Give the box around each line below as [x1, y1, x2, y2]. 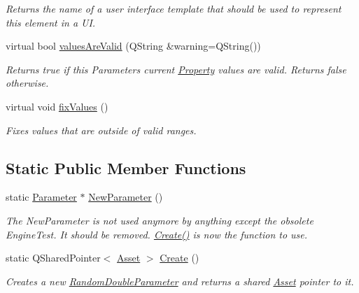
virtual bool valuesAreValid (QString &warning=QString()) [6, 38, 261, 53]
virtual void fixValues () [6, 99, 108, 113]
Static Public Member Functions [6, 157, 246, 178]
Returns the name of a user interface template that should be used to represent [6, 1, 342, 15]
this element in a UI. [6, 15, 96, 29]
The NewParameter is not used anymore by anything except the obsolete [6, 213, 314, 227]
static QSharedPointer [6, 250, 101, 265]
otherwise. [6, 76, 49, 90]
